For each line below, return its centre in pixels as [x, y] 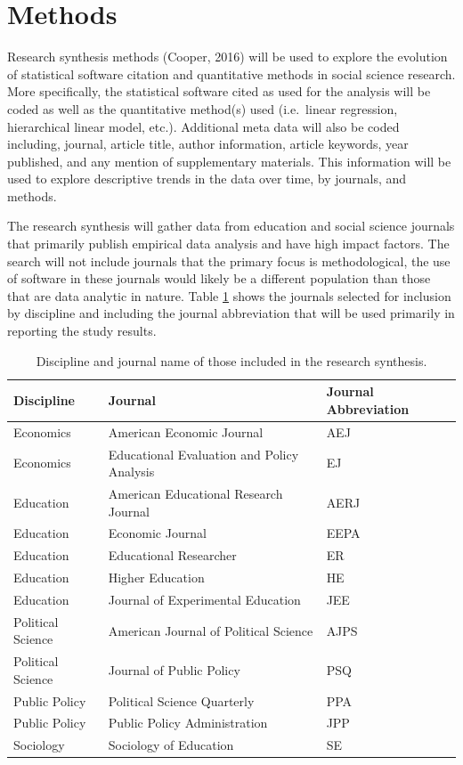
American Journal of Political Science [211, 630]
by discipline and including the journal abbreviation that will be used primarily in [231, 313]
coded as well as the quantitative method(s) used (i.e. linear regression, [203, 108]
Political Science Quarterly [181, 700]
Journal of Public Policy [174, 669]
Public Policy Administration [188, 723]
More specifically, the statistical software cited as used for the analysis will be [219, 91]
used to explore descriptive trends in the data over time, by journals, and [207, 179]
